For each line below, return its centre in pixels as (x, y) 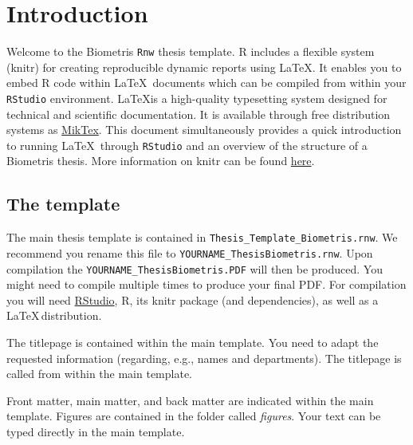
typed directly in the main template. (96, 431)
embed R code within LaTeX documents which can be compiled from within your (206, 83)
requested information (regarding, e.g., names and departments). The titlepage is (204, 358)
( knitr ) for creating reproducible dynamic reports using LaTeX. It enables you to (204, 67)
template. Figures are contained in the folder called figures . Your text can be (194, 416)
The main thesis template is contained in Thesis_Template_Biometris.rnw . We (202, 237)
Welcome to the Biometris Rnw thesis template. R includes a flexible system (191, 51)
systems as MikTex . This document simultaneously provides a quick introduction (204, 130)
